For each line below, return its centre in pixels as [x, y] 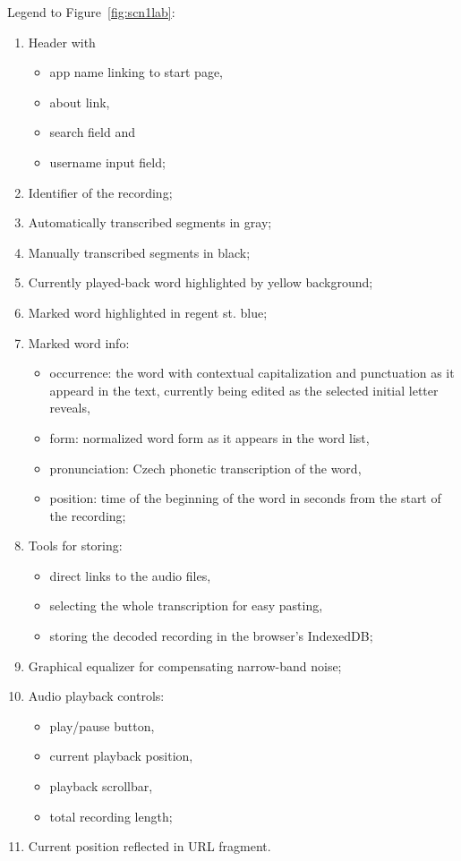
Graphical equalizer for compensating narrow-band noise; [185, 665]
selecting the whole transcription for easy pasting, [186, 605]
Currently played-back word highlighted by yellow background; [201, 282]
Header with [62, 42]
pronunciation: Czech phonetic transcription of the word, [205, 468]
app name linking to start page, [137, 72]
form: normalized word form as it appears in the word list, [209, 437]
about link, [80, 102]
